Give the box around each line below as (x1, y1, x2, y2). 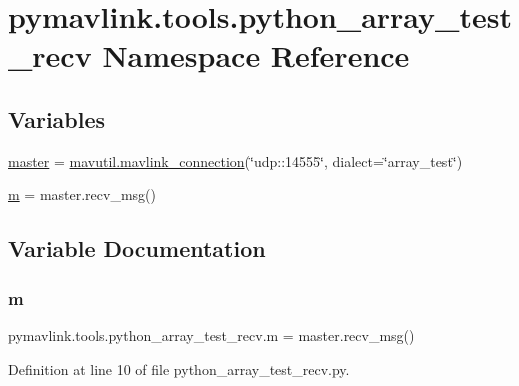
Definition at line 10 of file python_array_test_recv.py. (8, 358, 350, 379)
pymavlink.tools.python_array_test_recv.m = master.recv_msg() (8, 324, 415, 345)
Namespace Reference (102, 35, 410, 76)
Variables (8, 103, 106, 134)
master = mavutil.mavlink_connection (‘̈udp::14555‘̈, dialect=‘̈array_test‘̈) (8, 150, 463, 171)
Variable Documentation (8, 233, 266, 264)
